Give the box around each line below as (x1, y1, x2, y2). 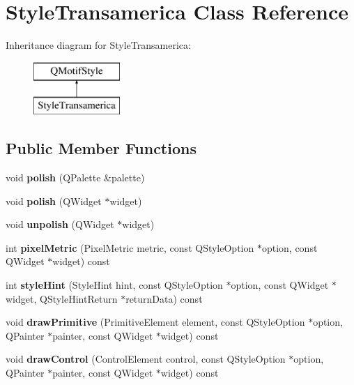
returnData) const (125, 291, 203, 305)
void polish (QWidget (6, 193, 102, 208)
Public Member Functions (6, 137, 197, 159)
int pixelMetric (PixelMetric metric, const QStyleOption (6, 240, 254, 255)
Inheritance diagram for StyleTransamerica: (6, 38, 191, 52)
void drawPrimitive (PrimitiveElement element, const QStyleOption (6, 315, 305, 329)
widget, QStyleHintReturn (6, 291, 118, 305)
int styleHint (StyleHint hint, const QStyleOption (6, 278, 223, 292)
